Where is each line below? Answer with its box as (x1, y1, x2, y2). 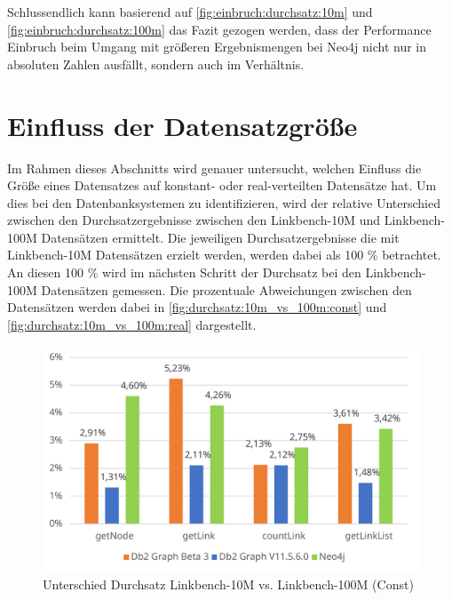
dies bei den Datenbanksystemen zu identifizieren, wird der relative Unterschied (7, 193, 440, 212)
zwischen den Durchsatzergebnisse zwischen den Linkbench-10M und (7, 211, 381, 229)
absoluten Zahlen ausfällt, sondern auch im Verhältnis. (7, 54, 305, 73)
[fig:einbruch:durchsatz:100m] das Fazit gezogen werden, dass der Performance (7, 20, 432, 38)
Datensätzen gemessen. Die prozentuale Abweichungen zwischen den (41, 280, 412, 299)
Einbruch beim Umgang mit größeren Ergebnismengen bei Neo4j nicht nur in (7, 37, 427, 56)
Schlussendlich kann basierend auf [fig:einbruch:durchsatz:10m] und (7, 3, 373, 20)
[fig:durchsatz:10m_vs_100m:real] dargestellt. (7, 315, 257, 333)
